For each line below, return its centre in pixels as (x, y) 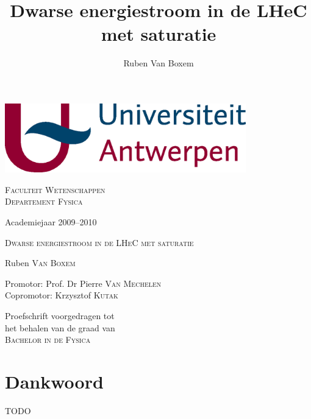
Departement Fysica (44, 201)
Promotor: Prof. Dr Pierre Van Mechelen (83, 283)
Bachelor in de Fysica (48, 340)
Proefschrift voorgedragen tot (60, 316)
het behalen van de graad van (60, 327)
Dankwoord (54, 381)
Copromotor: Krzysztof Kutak (62, 295)
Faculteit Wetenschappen (55, 189)
